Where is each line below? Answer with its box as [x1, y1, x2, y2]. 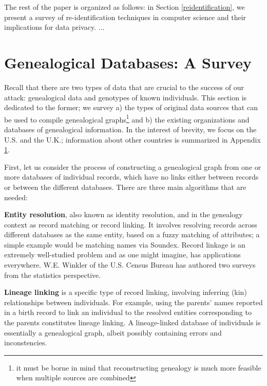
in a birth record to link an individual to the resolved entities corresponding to [4, 307, 252, 318]
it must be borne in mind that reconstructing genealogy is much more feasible [16, 362, 261, 373]
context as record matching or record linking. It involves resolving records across [4, 219, 257, 230]
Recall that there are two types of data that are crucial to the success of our [4, 81, 244, 92]
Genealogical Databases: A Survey [4, 51, 252, 73]
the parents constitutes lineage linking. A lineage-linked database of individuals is [4, 317, 261, 328]
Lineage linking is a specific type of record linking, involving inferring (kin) [4, 287, 247, 297]
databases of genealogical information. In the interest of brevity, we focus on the [4, 124, 257, 134]
